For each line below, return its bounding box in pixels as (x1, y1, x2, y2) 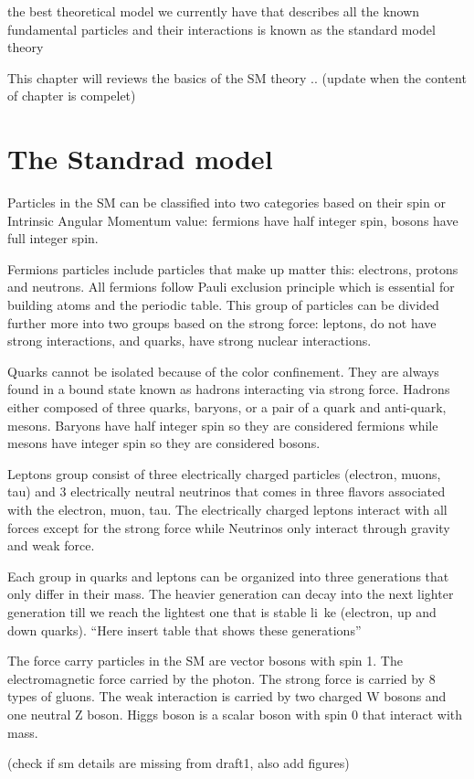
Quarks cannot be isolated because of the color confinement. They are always (7, 361, 439, 380)
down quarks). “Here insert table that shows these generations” (7, 620, 362, 639)
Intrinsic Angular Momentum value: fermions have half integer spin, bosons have (7, 210, 458, 229)
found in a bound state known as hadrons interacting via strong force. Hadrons (7, 379, 450, 399)
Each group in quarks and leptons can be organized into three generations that (7, 566, 449, 585)
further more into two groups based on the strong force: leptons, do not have (7, 313, 437, 332)
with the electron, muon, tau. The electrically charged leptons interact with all (7, 500, 448, 518)
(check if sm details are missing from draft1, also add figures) (7, 753, 350, 773)
